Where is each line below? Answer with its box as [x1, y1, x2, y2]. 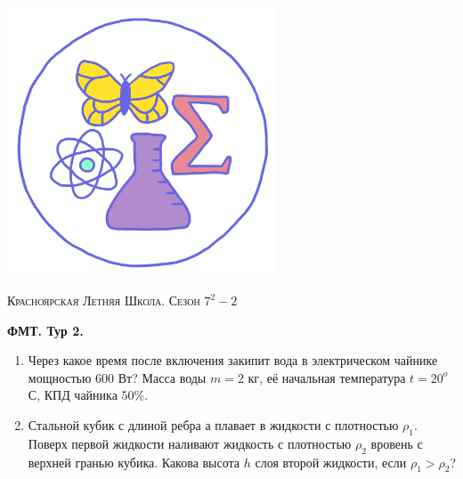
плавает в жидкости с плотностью [215, 416, 399, 434]
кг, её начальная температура [248, 368, 406, 386]
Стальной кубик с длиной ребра [28, 416, 201, 434]
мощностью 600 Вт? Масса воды [28, 368, 207, 386]
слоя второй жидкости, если [255, 452, 407, 471]
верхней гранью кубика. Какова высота [28, 452, 240, 471]
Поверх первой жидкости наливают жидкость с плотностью [28, 434, 352, 452]
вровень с [370, 434, 423, 452]
